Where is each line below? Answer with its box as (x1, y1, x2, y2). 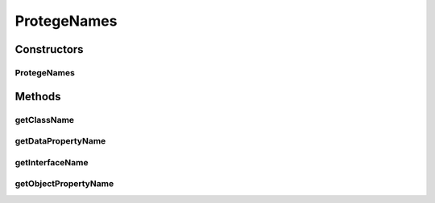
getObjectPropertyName (14, 178, 114, 189)
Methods (14, 89, 61, 104)
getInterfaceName (14, 156, 89, 168)
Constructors (14, 43, 84, 56)
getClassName (14, 114, 75, 125)
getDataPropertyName (14, 136, 106, 147)
